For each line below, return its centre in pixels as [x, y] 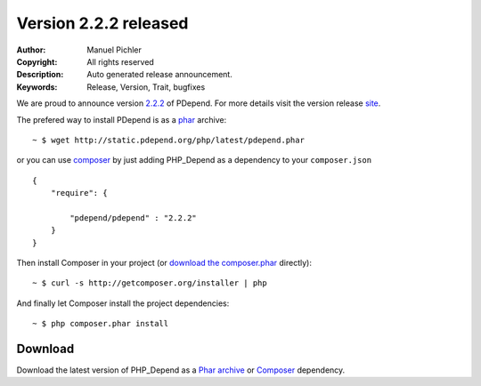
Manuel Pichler [114, 50]
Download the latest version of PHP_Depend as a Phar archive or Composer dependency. [181, 370]
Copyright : [37, 61]
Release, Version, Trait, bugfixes [146, 87]
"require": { [79, 193]
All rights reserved [121, 61]
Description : [40, 75]
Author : [31, 50]
